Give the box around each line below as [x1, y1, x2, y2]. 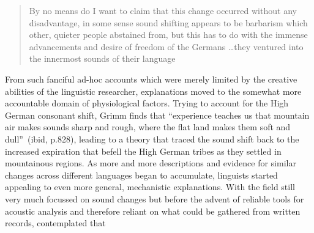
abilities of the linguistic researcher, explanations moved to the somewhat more [5, 84, 302, 97]
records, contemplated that [5, 216, 106, 229]
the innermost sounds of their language [29, 52, 176, 65]
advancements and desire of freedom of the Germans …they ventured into [29, 40, 304, 53]
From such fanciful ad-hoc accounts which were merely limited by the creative [5, 72, 297, 85]
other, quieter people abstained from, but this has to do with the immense [29, 28, 308, 41]
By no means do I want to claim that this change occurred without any [29, 4, 297, 17]
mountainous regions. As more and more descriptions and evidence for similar [5, 157, 296, 169]
